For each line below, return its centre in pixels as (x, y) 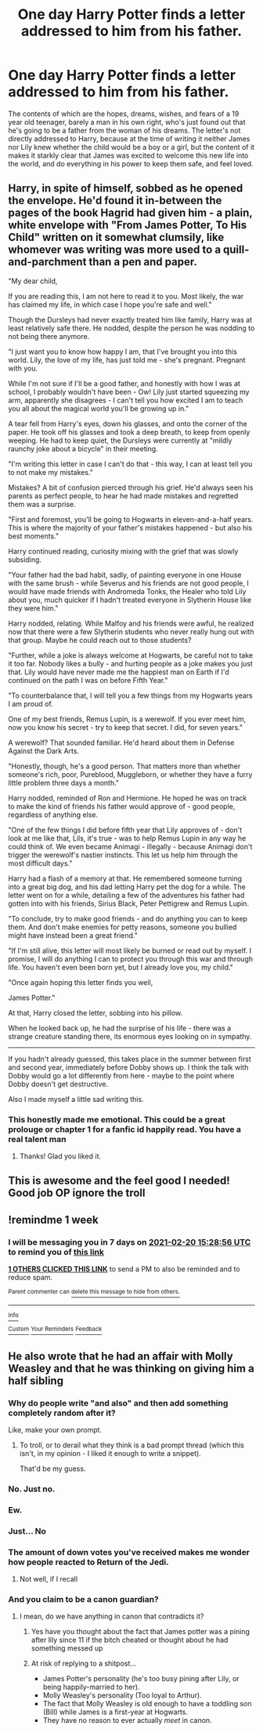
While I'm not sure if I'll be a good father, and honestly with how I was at (124, 383)
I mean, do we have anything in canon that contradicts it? (112, 1616)
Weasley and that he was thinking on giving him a (131, 1368)
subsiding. (25, 560)
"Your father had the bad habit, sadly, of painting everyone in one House (125, 575)
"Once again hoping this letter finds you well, (81, 982)
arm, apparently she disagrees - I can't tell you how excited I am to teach (126, 400)
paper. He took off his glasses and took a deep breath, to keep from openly (129, 432)
